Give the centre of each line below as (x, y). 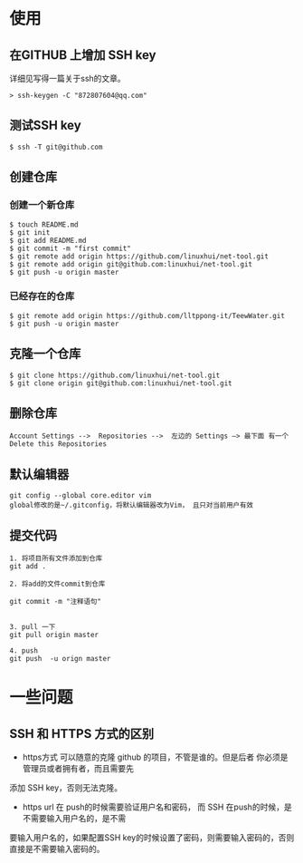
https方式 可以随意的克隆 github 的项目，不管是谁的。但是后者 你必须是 (155, 757)
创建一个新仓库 (42, 205)
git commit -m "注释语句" (56, 602)
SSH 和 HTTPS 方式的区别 (82, 734)
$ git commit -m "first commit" (70, 248)
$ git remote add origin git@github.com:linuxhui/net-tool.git (131, 264)
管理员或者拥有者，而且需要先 (78, 769)
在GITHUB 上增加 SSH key (83, 55)
